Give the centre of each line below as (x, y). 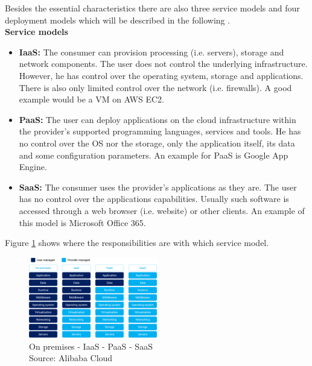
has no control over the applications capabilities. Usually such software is (154, 199)
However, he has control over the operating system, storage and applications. (161, 75)
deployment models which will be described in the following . (118, 20)
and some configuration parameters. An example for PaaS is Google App (154, 155)
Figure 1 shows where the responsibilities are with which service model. (137, 243)
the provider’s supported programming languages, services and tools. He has (160, 131)
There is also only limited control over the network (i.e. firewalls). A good (155, 87)
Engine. (33, 167)
